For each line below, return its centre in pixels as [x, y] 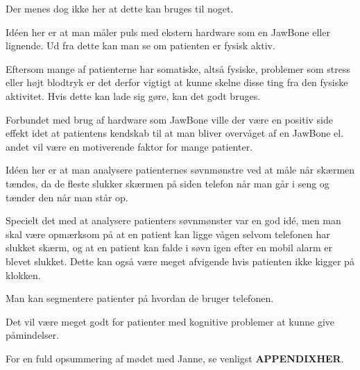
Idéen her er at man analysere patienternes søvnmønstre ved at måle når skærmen [180, 170]
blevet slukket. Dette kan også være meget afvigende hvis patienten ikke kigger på [180, 261]
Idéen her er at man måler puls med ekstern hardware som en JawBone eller [168, 32]
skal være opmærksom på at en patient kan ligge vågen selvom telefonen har [168, 234]
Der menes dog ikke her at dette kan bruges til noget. [120, 8]
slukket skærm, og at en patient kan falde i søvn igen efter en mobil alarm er [169, 247]
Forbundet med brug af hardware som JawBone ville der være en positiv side [169, 119]
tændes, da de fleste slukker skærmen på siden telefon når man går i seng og [168, 183]
